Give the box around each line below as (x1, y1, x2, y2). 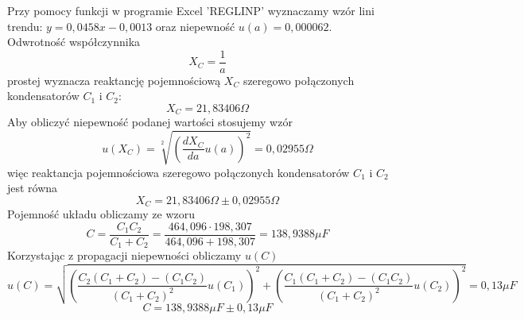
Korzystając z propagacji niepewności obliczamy (7, 247, 242, 264)
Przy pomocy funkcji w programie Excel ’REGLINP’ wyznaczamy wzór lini (7, 2, 375, 18)
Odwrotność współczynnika (7, 33, 141, 50)
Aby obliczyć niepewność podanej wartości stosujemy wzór (7, 114, 293, 130)
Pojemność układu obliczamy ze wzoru (7, 206, 195, 222)
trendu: (7, 17, 43, 34)
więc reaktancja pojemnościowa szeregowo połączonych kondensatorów (7, 164, 350, 180)
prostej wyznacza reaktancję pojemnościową (7, 71, 221, 88)
